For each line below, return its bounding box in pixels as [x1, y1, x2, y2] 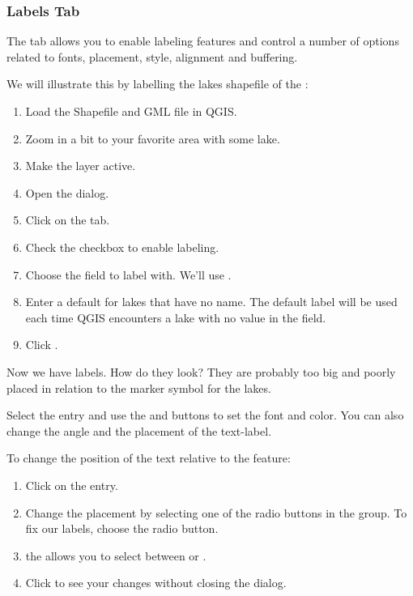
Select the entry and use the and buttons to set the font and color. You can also [6, 407, 404, 424]
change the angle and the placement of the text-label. [6, 422, 272, 439]
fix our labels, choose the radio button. [25, 520, 219, 537]
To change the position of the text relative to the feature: [6, 449, 291, 466]
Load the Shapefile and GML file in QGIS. [25, 103, 237, 119]
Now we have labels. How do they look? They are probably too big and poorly [6, 363, 396, 380]
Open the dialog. [25, 184, 109, 201]
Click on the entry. [25, 476, 118, 493]
